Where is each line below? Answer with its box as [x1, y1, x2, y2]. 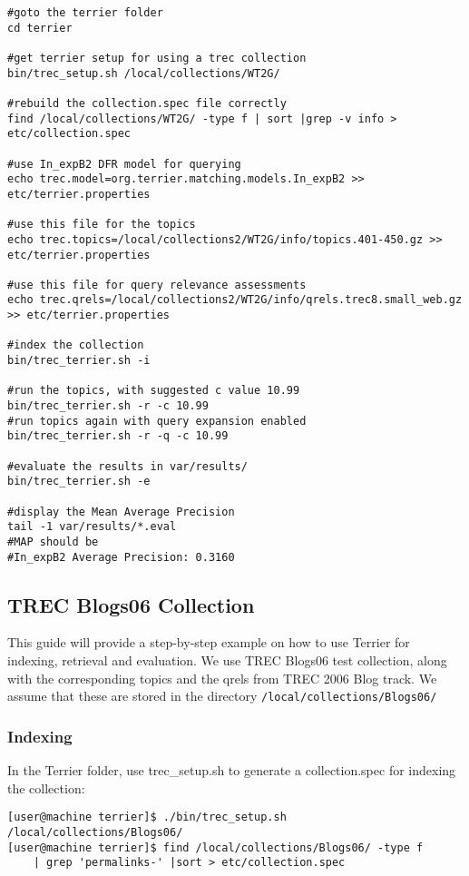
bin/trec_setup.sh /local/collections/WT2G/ [7, 66, 280, 80]
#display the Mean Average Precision [7, 505, 235, 518]
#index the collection [7, 339, 144, 352]
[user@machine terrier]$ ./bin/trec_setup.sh [7, 811, 287, 824]
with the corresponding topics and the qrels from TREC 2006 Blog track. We [7, 668, 437, 687]
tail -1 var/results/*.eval [7, 520, 177, 534]
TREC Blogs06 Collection [7, 590, 255, 618]
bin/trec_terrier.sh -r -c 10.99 [7, 399, 209, 413]
